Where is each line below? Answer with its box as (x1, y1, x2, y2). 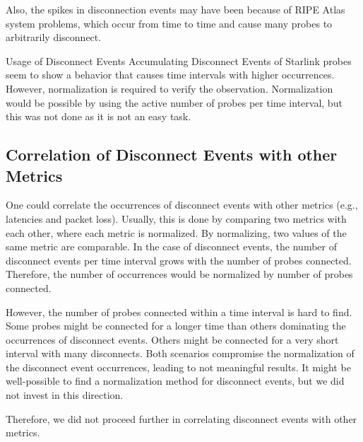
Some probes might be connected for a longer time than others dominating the (6, 318, 346, 333)
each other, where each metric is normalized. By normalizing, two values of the (6, 225, 347, 240)
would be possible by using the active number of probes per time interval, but (6, 95, 343, 110)
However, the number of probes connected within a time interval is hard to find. (6, 304, 352, 319)
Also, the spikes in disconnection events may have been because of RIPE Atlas (6, 2, 345, 16)
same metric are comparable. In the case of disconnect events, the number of (6, 239, 337, 254)
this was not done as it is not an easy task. (6, 109, 191, 124)
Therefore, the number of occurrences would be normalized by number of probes (6, 267, 353, 281)
